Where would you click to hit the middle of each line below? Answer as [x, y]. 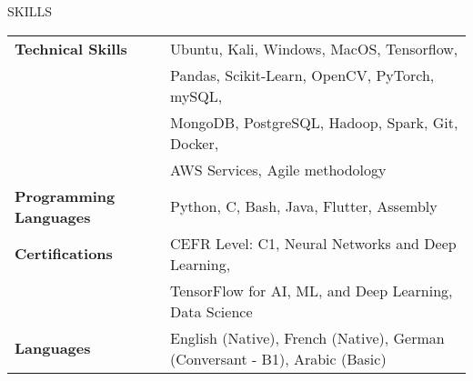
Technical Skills [71, 48]
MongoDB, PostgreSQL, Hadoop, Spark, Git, [314, 122]
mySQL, [196, 95]
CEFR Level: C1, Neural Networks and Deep [313, 243]
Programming [65, 196]
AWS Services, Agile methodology [278, 169]
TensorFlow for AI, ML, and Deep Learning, [312, 290]
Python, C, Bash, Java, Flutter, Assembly [304, 206]
